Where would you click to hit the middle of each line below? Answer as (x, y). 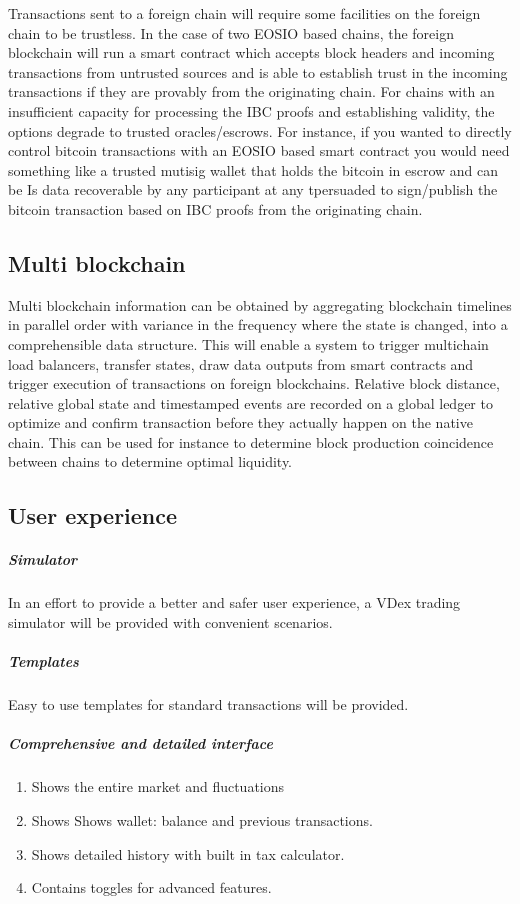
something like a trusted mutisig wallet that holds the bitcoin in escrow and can (253, 169)
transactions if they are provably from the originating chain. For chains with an (251, 91)
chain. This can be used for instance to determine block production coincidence (251, 441)
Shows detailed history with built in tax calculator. (188, 853)
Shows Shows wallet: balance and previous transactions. (202, 819)
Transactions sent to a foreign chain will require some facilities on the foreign (244, 13)
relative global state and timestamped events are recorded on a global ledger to (250, 402)
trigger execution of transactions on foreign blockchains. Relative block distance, (254, 383)
